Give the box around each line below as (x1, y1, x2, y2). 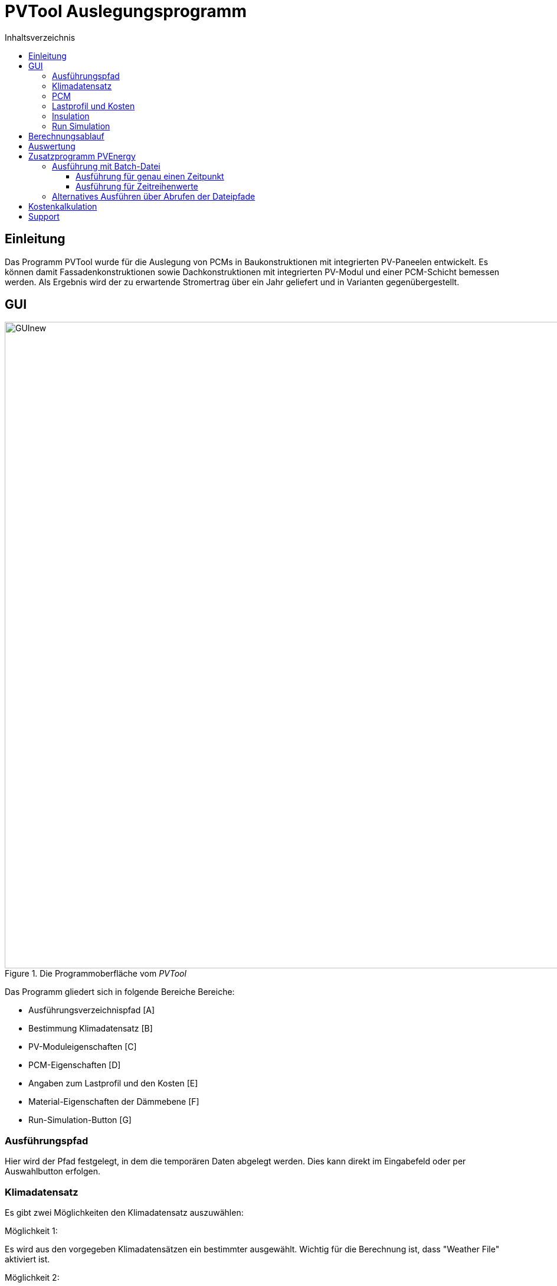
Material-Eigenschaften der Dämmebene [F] (28, 1096, 199, 1107)
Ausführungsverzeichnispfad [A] (28, 1005, 155, 1016)
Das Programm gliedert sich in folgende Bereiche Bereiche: (5, 987, 235, 997)
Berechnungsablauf (28, 130, 104, 141)
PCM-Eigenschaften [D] (28, 1060, 121, 1070)
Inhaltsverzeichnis (5, 32, 76, 43)
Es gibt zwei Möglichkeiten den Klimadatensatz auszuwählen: (5, 1207, 244, 1218)
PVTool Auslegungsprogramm (5, 1, 247, 21)
